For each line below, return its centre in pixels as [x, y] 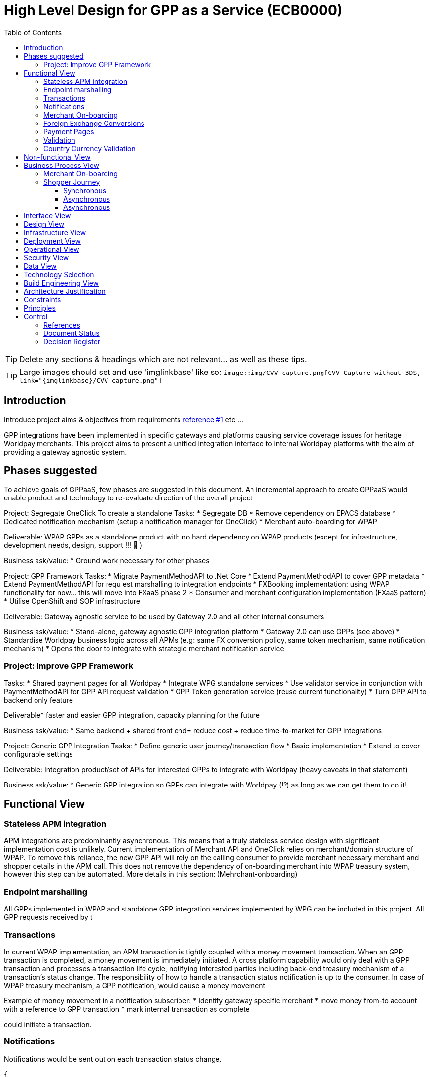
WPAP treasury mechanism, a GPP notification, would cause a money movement [135, 985]
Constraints [42, 299]
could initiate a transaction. [48, 1024]
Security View [46, 257]
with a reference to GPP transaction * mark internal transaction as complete [127, 1009]
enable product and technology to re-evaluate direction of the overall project [128, 498]
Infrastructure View [55, 232]
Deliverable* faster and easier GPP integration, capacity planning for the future [132, 715]
